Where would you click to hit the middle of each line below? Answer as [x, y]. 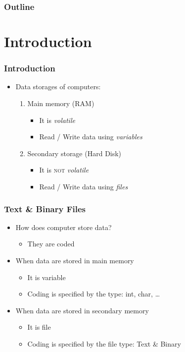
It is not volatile [64, 170]
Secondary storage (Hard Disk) [74, 153]
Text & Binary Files [45, 208]
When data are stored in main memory [75, 260]
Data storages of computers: [58, 87]
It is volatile [57, 120]
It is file [39, 327]
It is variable [46, 277]
